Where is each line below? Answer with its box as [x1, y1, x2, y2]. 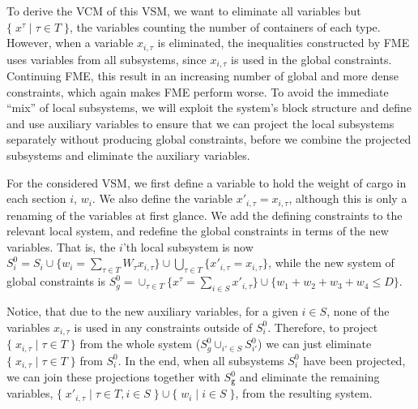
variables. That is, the [6, 238, 116, 255]
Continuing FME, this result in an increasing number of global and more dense [6, 67, 399, 84]
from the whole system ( [79, 335, 201, 352]
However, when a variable [6, 34, 134, 51]
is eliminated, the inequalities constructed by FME [157, 34, 410, 51]
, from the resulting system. [235, 385, 373, 402]
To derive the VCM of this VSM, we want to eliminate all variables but [6, 2, 361, 19]
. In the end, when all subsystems [117, 351, 284, 368]
